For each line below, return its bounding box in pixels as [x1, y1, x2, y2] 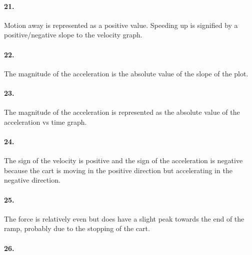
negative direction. [4, 175, 60, 185]
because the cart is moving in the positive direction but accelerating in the [4, 165, 232, 175]
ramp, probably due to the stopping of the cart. [4, 223, 150, 234]
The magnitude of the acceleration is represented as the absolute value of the [4, 107, 240, 117]
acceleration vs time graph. [4, 116, 87, 127]
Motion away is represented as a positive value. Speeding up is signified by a [4, 19, 238, 30]
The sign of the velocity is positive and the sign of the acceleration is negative [4, 155, 243, 166]
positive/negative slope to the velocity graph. [4, 29, 142, 40]
